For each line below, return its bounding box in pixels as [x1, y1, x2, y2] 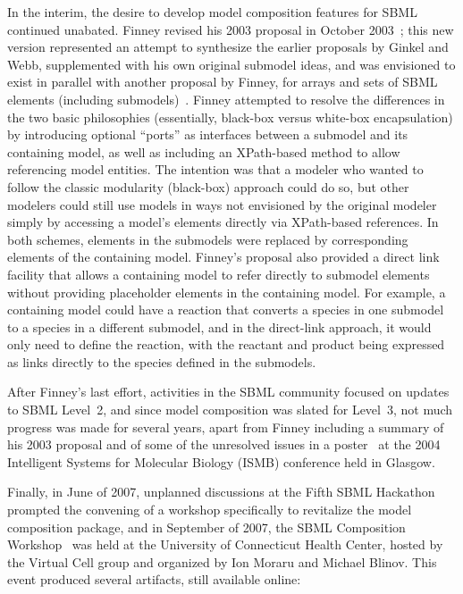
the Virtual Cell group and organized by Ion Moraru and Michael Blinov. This [7, 552, 437, 571]
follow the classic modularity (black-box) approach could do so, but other [7, 177, 409, 196]
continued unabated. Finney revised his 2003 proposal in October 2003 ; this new [7, 20, 454, 38]
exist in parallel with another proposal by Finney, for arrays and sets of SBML [7, 72, 438, 91]
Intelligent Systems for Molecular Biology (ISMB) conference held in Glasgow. [7, 452, 435, 471]
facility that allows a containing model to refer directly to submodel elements [7, 264, 430, 283]
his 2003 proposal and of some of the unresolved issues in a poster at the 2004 [7, 435, 441, 454]
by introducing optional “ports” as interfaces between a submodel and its [7, 125, 408, 144]
